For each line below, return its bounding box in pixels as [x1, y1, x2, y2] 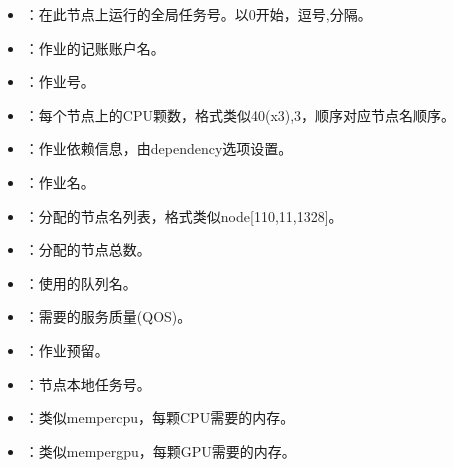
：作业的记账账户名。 [24, 37, 165, 58]
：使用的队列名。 [24, 272, 137, 293]
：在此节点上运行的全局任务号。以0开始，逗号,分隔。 [24, 4, 372, 24]
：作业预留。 [24, 339, 109, 360]
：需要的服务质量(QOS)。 [24, 306, 192, 327]
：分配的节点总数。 [24, 239, 151, 260]
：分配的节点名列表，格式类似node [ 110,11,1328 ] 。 [24, 205, 343, 226]
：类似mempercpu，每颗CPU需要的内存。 [24, 407, 295, 428]
